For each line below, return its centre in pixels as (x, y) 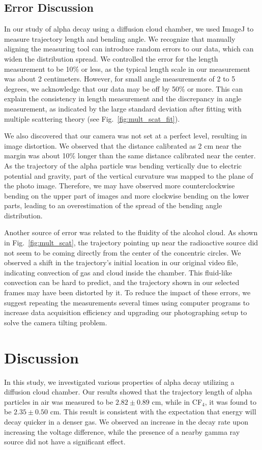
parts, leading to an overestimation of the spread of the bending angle (113, 205)
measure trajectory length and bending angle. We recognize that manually (120, 38)
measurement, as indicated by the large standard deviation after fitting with (123, 108)
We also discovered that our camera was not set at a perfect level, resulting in (126, 136)
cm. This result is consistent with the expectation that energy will (153, 412)
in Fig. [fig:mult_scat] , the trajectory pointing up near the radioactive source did (131, 243)
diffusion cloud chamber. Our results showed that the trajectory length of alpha (128, 392)
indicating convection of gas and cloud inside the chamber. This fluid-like (118, 272)
